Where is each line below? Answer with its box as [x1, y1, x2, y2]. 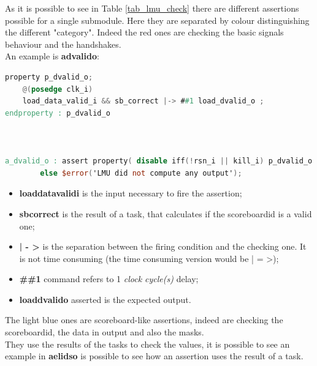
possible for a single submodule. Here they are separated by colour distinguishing [5, 13, 310, 26]
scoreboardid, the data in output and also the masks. [5, 326, 204, 338]
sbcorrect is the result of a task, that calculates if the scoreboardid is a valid [19, 207, 312, 220]
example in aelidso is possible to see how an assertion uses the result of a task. [5, 349, 304, 362]
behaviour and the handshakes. [5, 37, 121, 50]
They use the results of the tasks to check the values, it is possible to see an [5, 337, 290, 350]
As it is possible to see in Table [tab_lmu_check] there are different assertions [5, 2, 299, 14]
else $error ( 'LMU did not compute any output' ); [40, 168, 242, 177]
